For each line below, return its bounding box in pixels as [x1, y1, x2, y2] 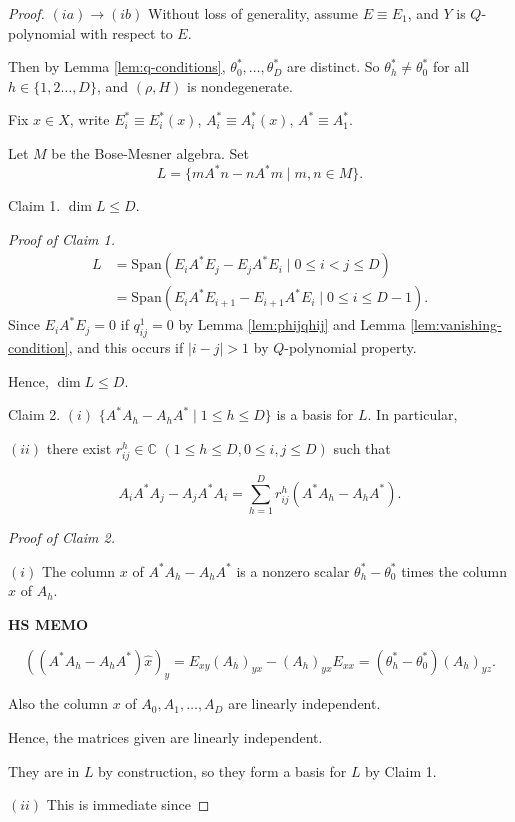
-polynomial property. [284, 337, 417, 358]
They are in [8, 760, 80, 781]
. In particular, [367, 404, 458, 425]
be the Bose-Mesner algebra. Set [51, 142, 249, 163]
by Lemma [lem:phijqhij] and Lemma [178, 314, 406, 335]
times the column [401, 560, 507, 581]
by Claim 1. [365, 760, 437, 781]
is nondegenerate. [187, 75, 293, 96]
